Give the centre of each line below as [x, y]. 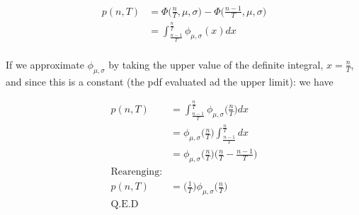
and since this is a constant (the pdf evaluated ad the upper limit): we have [170, 81]
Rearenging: [137, 172]
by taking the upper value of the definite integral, [216, 64]
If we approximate [45, 64]
